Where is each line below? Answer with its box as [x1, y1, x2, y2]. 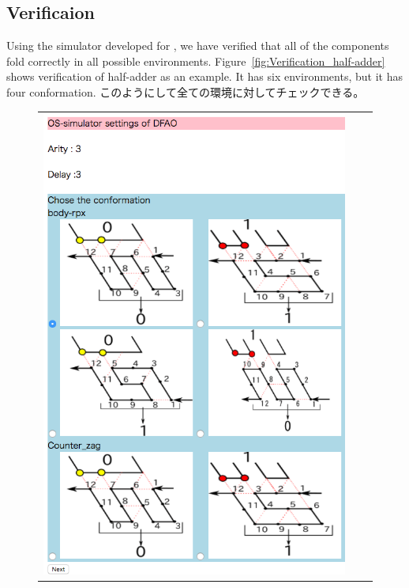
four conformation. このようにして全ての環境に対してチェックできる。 [6, 83, 365, 100]
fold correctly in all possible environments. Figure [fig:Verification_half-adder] [6, 52, 385, 69]
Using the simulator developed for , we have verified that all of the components [6, 37, 389, 54]
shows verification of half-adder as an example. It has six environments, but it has [6, 68, 403, 85]
